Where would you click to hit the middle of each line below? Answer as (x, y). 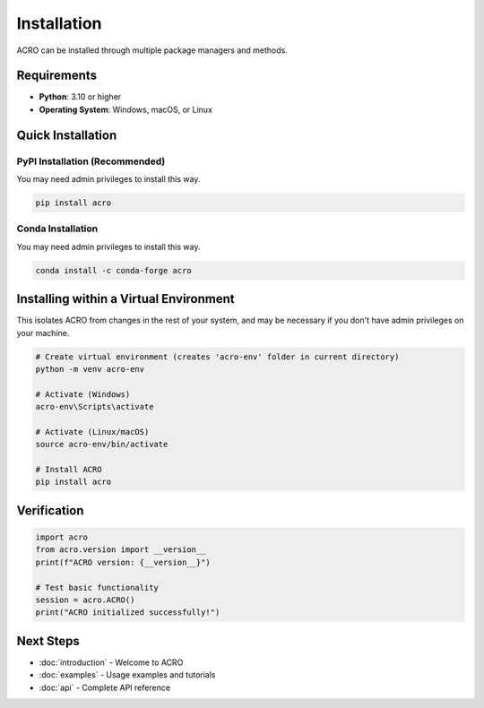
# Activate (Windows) (83, 394)
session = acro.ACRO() (85, 600)
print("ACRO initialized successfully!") (128, 613)
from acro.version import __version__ (121, 550)
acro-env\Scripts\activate (95, 407)
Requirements (57, 76)
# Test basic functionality (97, 587)
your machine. (43, 332)
